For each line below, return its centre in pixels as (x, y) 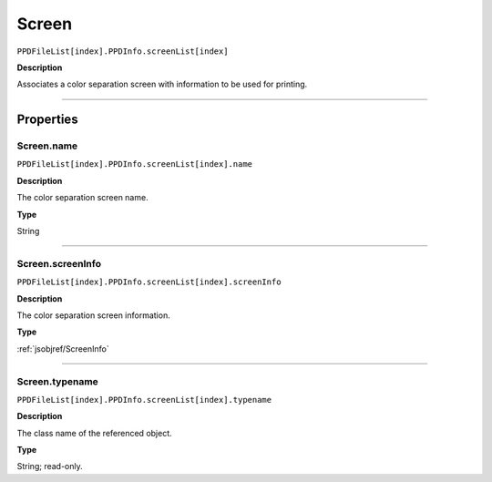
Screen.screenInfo (59, 263)
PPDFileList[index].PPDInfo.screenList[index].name (135, 164)
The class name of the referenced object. (94, 433)
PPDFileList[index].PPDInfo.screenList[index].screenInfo (149, 282)
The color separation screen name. (83, 198)
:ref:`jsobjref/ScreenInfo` (63, 349)
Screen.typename (58, 381)
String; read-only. (50, 467)
